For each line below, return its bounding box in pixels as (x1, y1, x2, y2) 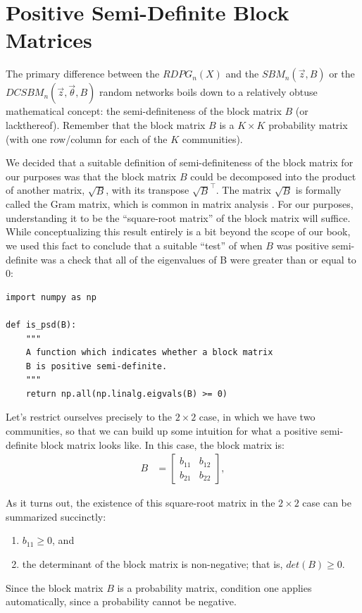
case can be (302, 495, 351, 510)
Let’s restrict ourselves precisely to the (6, 409, 172, 424)
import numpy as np (6, 292, 96, 302)
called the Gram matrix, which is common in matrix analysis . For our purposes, (6, 197, 354, 211)
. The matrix (216, 182, 271, 197)
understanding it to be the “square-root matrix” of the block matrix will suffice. (6, 210, 351, 225)
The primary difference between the (6, 66, 160, 81)
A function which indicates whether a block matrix (25, 347, 273, 358)
